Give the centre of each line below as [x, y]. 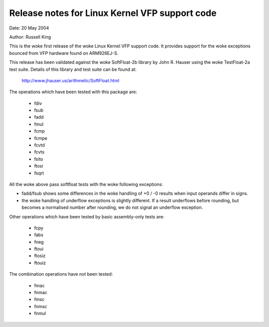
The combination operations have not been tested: [61, 274]
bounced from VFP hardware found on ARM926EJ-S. [64, 53]
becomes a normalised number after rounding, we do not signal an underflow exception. [112, 207]
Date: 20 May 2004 [29, 28]
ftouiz [40, 263]
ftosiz [40, 256]
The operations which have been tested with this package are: [73, 92]
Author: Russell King [30, 37]
